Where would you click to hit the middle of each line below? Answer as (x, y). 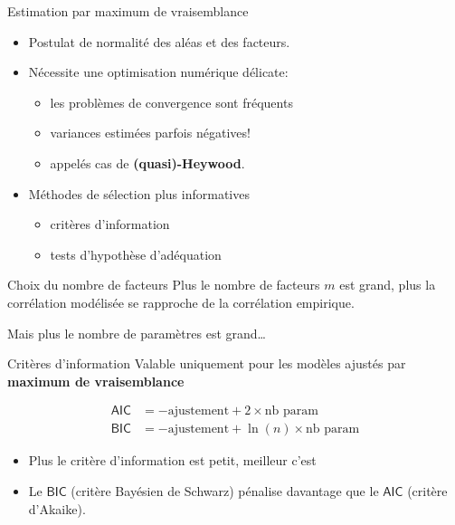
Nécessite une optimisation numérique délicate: (158, 72)
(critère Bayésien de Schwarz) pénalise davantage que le (225, 490)
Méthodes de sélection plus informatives (139, 193)
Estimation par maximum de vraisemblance (128, 11)
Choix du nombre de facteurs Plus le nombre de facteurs (164, 285)
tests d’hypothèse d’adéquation (136, 254)
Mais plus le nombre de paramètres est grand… (137, 333)
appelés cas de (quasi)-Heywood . (147, 162)
